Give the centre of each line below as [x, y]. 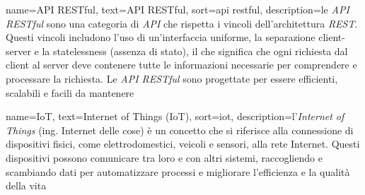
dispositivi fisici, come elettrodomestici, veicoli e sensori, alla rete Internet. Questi [183, 144]
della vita [26, 185]
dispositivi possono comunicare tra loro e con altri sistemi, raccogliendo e [164, 157]
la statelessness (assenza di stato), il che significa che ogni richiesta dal [195, 51]
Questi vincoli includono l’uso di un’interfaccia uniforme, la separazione [161, 37]
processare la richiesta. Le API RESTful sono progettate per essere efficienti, [172, 78]
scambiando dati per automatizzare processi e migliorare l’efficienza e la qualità [178, 171]
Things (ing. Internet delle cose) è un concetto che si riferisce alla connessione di [180, 130]
